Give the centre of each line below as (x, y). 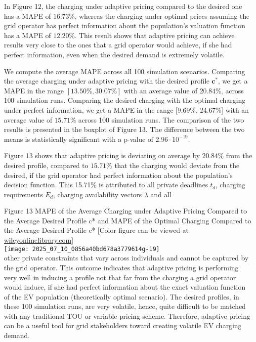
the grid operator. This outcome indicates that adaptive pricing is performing (121, 267)
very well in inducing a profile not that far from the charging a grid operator (120, 277)
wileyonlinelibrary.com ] (39, 240)
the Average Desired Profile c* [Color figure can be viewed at (96, 230)
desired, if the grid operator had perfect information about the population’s (118, 175)
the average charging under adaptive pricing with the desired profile (107, 81)
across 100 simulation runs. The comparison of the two (161, 119)
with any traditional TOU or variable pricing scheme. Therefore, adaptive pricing (127, 316)
